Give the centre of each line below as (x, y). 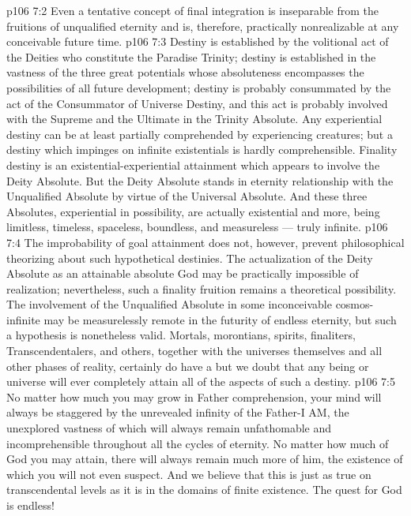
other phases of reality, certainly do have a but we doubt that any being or (188, 366)
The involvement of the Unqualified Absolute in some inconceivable (169, 304)
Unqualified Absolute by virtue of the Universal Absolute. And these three (187, 196)
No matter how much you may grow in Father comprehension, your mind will (194, 396)
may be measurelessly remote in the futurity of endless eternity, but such (220, 319)
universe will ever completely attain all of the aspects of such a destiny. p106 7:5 (201, 381)
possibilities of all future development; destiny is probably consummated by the (199, 87)
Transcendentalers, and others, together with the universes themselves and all (194, 351)
